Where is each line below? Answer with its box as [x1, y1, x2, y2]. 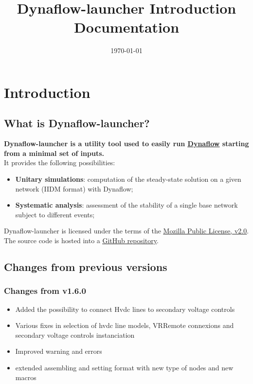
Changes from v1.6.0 [4, 285, 86, 297]
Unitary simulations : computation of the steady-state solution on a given [15, 174, 241, 184]
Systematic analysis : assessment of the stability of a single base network [15, 200, 238, 210]
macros [15, 372, 36, 382]
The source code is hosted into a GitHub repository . [4, 235, 159, 246]
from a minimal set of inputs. [4, 148, 104, 158]
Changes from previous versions [4, 259, 167, 274]
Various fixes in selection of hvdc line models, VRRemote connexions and [15, 320, 234, 330]
